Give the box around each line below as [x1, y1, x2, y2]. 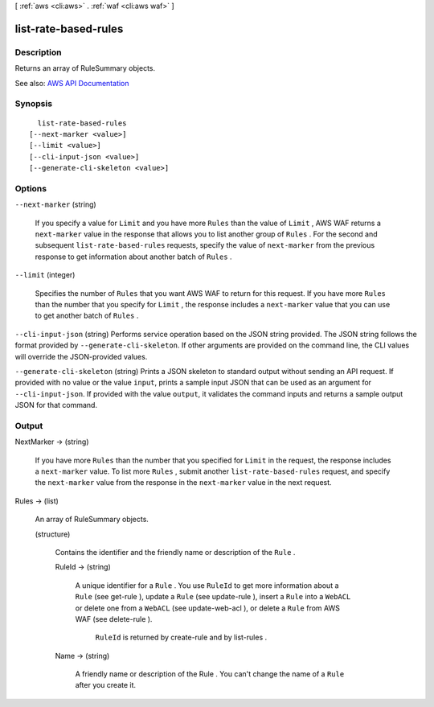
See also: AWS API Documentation [14, 78, 129, 88]
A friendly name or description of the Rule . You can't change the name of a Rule [75, 669, 345, 679]
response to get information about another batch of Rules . [35, 252, 232, 261]
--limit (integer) [14, 270, 76, 280]
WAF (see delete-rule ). [75, 614, 153, 623]
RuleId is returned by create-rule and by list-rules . [95, 632, 268, 643]
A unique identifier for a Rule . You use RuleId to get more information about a [75, 580, 339, 590]
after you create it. [75, 680, 137, 690]
